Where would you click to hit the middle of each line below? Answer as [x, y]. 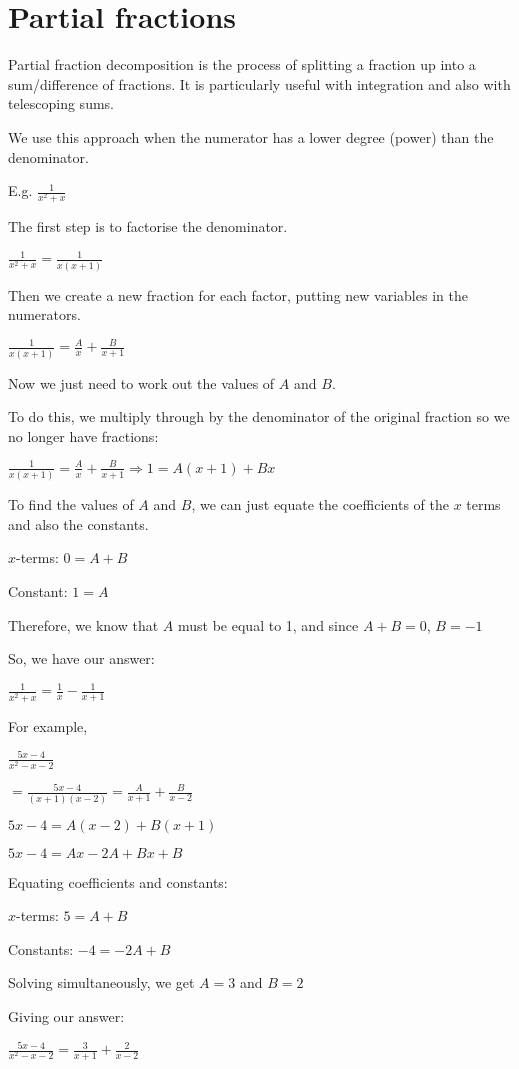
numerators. [44, 314]
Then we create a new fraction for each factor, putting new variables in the [238, 294]
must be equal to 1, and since [268, 624]
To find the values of [71, 504]
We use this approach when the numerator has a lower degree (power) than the [251, 136]
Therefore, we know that [83, 624]
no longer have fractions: [83, 435]
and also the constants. [78, 523]
